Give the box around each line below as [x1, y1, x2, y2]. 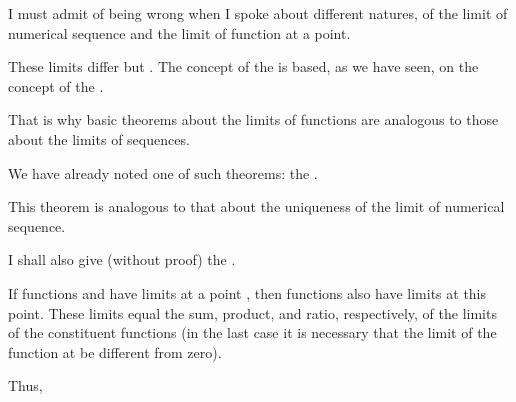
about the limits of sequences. [8, 128, 190, 149]
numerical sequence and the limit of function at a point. [8, 22, 351, 43]
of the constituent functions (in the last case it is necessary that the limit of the [8, 322, 497, 343]
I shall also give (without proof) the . [8, 249, 236, 270]
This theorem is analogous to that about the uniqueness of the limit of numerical [8, 196, 505, 217]
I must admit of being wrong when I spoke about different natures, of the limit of [8, 3, 508, 23]
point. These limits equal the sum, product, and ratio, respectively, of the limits [8, 302, 497, 323]
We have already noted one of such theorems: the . [8, 162, 318, 183]
